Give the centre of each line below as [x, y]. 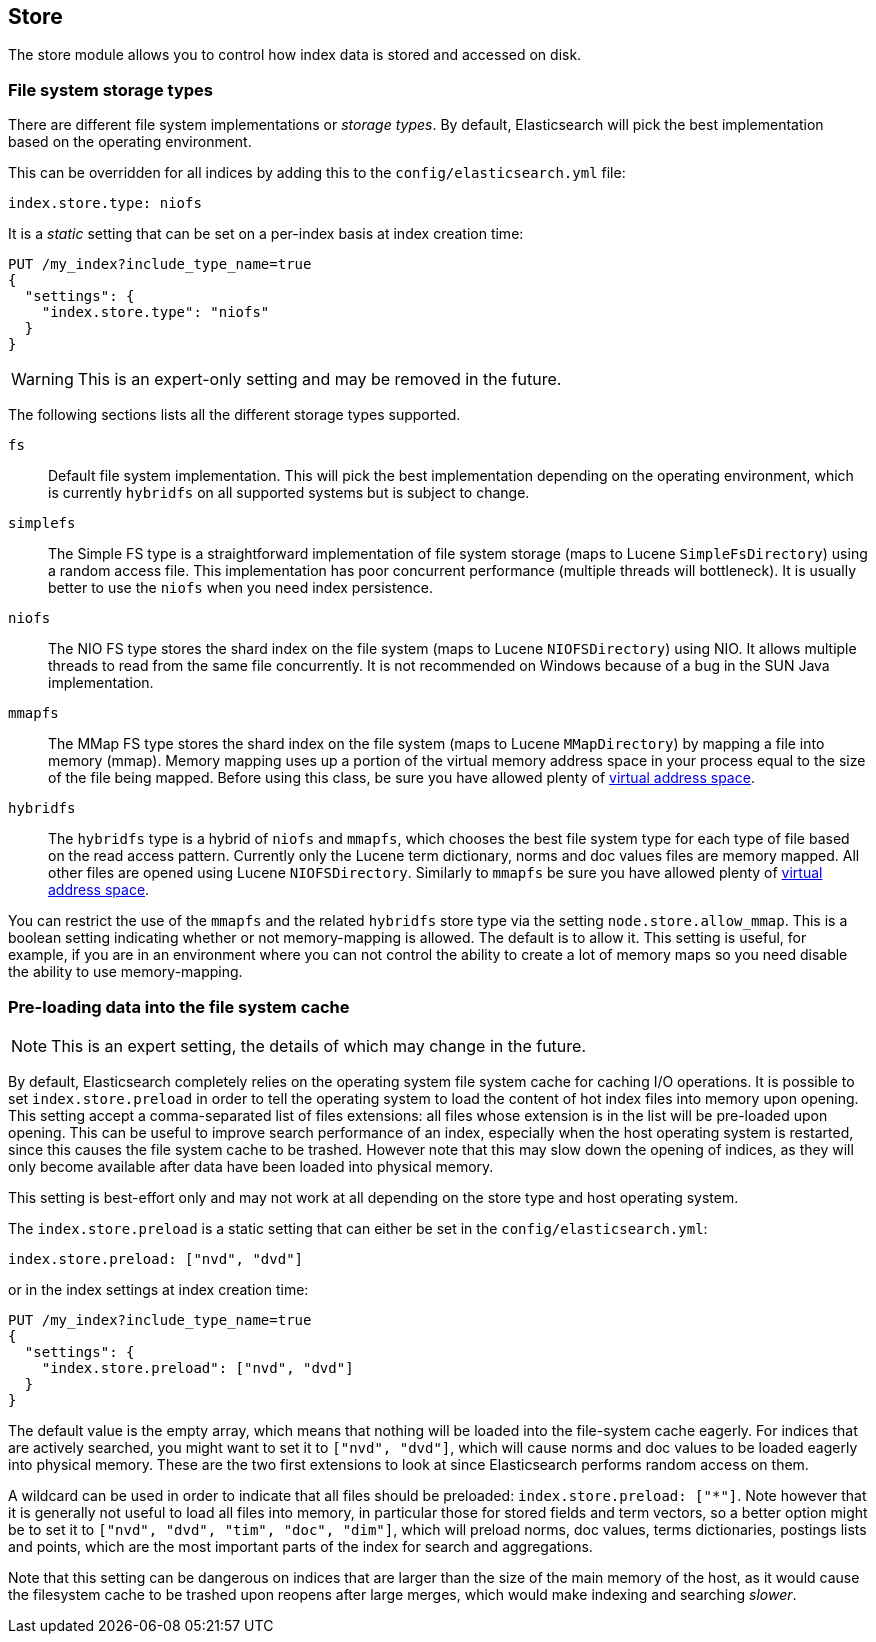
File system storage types [110, 89]
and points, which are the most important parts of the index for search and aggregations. [300, 1546]
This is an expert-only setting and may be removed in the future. [319, 379]
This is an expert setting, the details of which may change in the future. [319, 1045]
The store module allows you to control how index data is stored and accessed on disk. [295, 55]
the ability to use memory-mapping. [125, 972]
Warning [42, 379]
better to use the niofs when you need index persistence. [241, 588]
